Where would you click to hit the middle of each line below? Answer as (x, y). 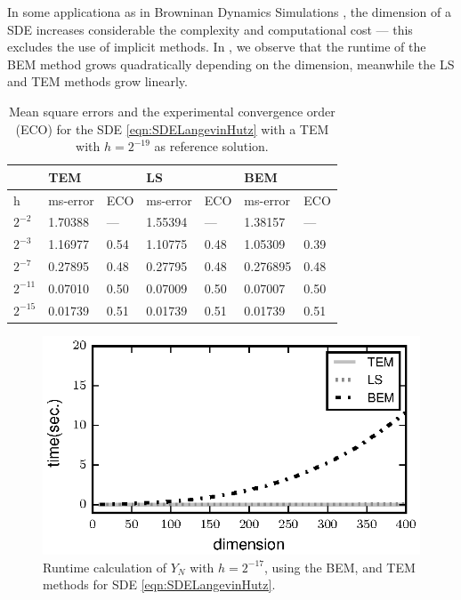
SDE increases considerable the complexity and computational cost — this (210, 29)
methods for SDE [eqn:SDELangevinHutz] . (159, 584)
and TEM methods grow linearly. (97, 81)
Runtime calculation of (105, 567)
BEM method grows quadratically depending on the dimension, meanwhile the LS (231, 64)
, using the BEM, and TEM (340, 567)
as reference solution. (211, 146)
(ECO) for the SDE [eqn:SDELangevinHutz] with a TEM (172, 128)
